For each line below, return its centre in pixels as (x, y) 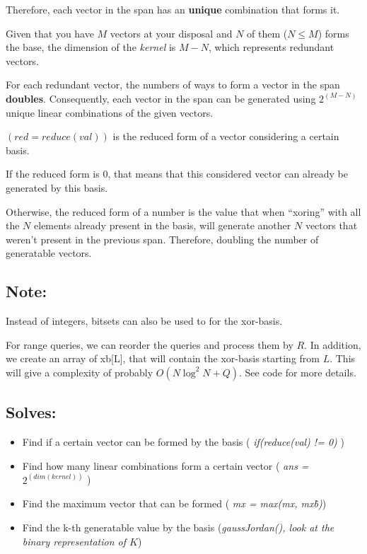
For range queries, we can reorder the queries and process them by (150, 344)
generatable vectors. (49, 253)
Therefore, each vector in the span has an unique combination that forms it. (173, 9)
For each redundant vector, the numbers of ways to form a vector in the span (173, 85)
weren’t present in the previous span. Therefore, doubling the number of (162, 239)
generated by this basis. (57, 187)
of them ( (267, 33)
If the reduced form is (53, 174)
